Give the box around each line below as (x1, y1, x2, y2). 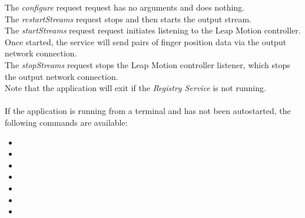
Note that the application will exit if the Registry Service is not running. (5, 82, 266, 94)
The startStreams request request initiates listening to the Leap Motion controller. (5, 24, 301, 36)
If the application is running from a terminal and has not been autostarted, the (5, 105, 291, 117)
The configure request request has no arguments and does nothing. (5, 1, 245, 13)
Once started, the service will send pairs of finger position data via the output (5, 35, 287, 48)
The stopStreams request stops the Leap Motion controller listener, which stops (5, 58, 290, 71)
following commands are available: (5, 116, 128, 128)
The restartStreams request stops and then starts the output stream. (5, 12, 252, 25)
